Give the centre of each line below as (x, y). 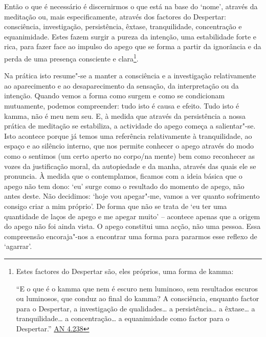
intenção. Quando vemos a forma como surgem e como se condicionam (115, 96)
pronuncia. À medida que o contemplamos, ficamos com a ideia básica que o (123, 176)
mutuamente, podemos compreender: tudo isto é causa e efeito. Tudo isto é (122, 106)
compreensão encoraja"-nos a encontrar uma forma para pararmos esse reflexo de (131, 236)
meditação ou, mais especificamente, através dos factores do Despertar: (115, 16)
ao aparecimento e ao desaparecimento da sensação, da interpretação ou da (121, 85)
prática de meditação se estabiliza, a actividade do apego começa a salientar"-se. (130, 126)
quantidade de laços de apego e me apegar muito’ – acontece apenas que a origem (132, 216)
